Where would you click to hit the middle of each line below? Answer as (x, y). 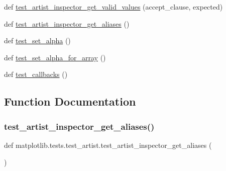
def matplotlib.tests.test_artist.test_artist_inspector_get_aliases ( (108, 145)
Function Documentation (70, 101)
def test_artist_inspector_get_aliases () (67, 23)
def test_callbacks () (36, 74)
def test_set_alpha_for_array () (55, 57)
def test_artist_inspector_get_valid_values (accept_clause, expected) (114, 7)
